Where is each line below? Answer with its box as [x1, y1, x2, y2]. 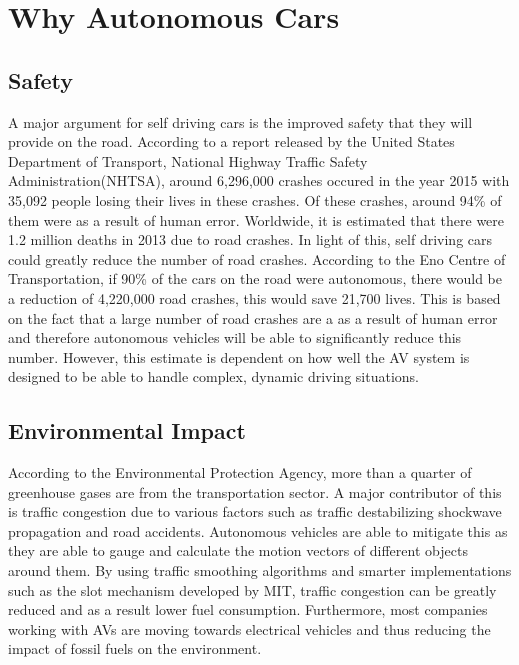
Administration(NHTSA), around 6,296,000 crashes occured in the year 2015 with [8, 170, 510, 191]
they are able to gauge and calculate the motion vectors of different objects [8, 540, 468, 561]
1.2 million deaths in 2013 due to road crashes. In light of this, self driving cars [8, 229, 493, 250]
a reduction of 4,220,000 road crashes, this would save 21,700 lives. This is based [8, 287, 501, 308]
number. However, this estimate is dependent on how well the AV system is [8, 346, 470, 367]
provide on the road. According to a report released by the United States [8, 131, 455, 152]
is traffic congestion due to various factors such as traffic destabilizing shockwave [8, 501, 502, 522]
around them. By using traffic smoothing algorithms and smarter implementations [8, 560, 512, 581]
